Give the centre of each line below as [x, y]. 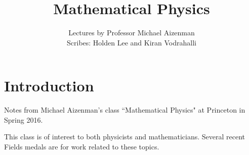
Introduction [49, 86]
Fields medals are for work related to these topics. [82, 147]
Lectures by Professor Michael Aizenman [132, 33]
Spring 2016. [24, 119]
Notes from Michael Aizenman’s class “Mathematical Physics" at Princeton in [125, 110]
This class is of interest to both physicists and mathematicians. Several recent [124, 137]
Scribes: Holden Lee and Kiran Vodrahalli [132, 42]
